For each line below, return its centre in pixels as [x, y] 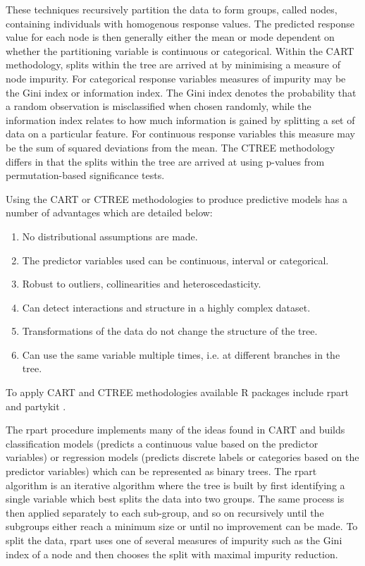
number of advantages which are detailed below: [109, 213]
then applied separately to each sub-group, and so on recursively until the [165, 512]
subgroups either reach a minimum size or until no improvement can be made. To [182, 526]
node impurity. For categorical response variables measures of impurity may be [176, 78]
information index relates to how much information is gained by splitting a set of [180, 119]
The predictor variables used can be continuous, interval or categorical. [175, 260]
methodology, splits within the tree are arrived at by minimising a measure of [173, 64]
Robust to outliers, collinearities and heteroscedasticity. [142, 284]
